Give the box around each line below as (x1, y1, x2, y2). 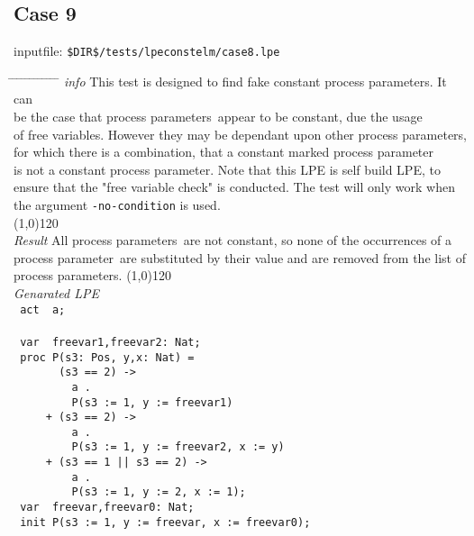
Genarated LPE (14, 284, 99, 303)
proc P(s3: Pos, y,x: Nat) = (20, 350, 195, 364)
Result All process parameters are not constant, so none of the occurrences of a (14, 231, 452, 250)
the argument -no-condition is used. (14, 195, 221, 214)
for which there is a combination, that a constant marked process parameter (14, 142, 434, 161)
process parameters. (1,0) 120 (14, 266, 171, 285)
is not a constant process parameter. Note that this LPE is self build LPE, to (14, 159, 441, 178)
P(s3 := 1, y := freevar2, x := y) (71, 441, 285, 454)
